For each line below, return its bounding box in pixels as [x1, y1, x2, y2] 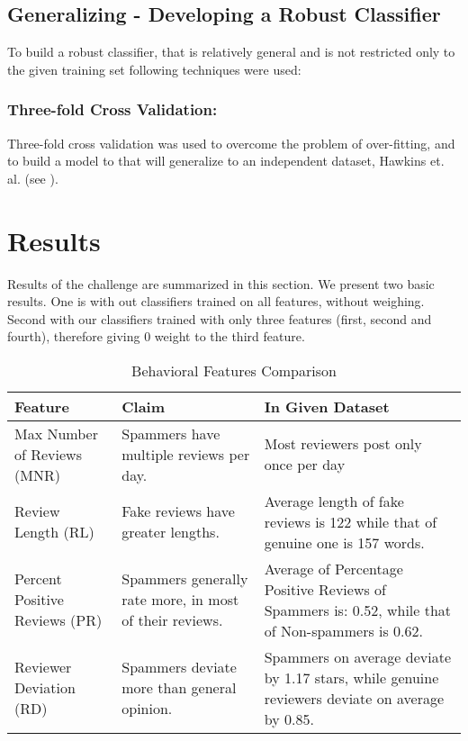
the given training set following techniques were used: [7, 59, 301, 78]
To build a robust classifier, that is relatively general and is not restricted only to [7, 42, 455, 61]
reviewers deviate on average [264, 687, 445, 709]
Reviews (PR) [14, 610, 103, 631]
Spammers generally [121, 568, 248, 590]
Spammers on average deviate [264, 646, 451, 667]
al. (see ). [7, 168, 58, 187]
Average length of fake [264, 490, 404, 511]
